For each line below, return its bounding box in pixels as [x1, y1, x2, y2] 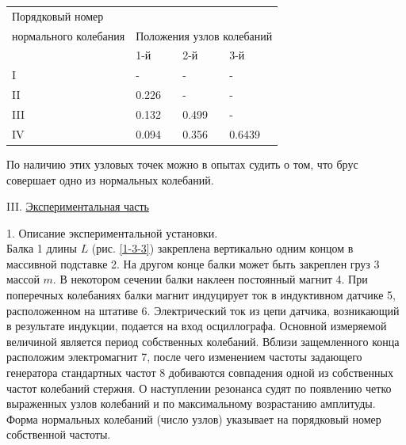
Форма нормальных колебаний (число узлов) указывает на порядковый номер [6, 410, 381, 427]
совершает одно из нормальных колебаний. [6, 171, 214, 188]
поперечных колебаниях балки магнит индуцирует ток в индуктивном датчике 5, [6, 287, 396, 303]
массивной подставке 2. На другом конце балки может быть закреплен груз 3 [6, 255, 380, 272]
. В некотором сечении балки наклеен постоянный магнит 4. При [52, 271, 368, 287]
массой [6, 271, 40, 287]
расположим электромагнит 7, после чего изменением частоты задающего [6, 348, 362, 365]
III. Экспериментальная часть [6, 198, 149, 215]
